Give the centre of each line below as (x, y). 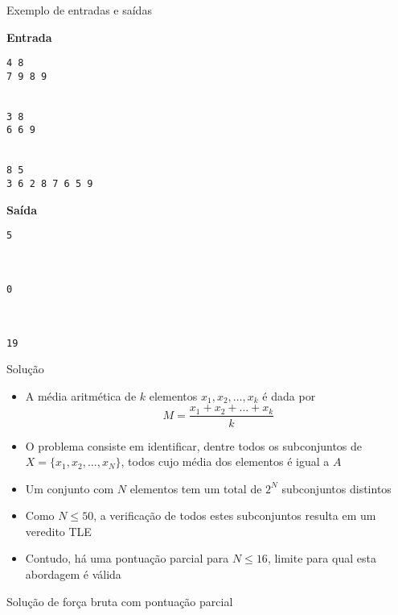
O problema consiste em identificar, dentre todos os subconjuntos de (194, 445)
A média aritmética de (81, 395)
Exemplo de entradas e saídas (79, 10)
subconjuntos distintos (336, 488)
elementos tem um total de (196, 488)
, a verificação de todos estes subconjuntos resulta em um (235, 515)
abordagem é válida (73, 574)
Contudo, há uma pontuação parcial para (127, 558)
